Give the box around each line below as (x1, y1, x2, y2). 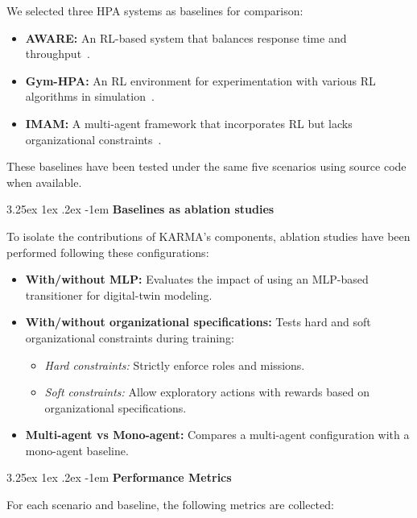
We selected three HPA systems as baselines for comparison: (6, 2, 303, 19)
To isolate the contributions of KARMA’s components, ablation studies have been (6, 227, 411, 244)
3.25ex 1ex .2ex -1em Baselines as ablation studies (6, 201, 275, 218)
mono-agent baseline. (25, 441, 129, 458)
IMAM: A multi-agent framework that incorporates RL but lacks (25, 114, 353, 131)
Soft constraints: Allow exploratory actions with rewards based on (44, 383, 370, 400)
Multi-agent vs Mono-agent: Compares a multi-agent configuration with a (25, 426, 410, 443)
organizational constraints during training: (25, 329, 234, 346)
